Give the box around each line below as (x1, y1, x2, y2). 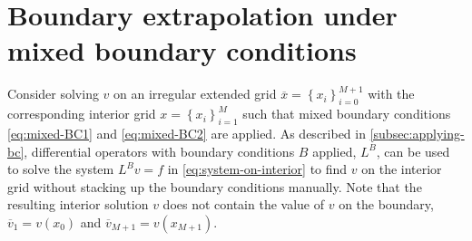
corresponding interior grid (7, 104, 156, 123)
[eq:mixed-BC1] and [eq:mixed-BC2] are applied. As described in (7, 123, 366, 142)
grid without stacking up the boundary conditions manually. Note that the (7, 177, 422, 196)
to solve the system (7, 159, 114, 178)
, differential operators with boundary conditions (24, 141, 295, 160)
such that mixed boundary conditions (242, 104, 451, 123)
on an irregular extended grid (113, 84, 277, 103)
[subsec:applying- (369, 123, 465, 142)
